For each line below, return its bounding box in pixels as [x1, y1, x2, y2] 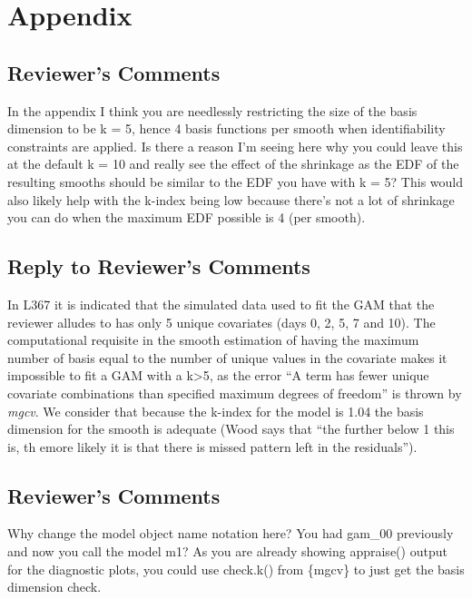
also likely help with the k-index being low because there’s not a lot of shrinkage [7, 190, 455, 209]
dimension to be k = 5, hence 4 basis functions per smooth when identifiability [7, 119, 446, 138]
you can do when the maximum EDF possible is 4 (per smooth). [7, 208, 366, 227]
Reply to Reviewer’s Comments [7, 252, 310, 280]
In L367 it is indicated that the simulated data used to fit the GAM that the [7, 294, 435, 313]
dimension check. [7, 577, 102, 596]
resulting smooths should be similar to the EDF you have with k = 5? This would [7, 172, 464, 191]
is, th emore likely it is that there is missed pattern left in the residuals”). [7, 437, 418, 456]
